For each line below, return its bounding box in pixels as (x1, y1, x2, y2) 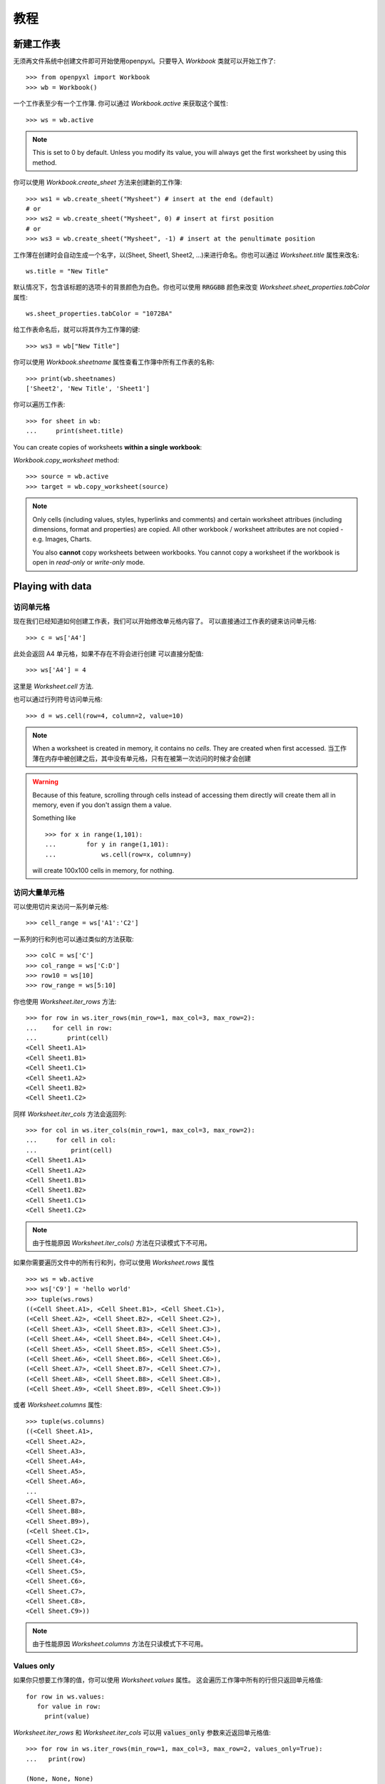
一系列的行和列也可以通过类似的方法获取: (13, 935, 135, 943)
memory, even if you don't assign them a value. (32, 800, 172, 809)
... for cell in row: (26, 1024, 113, 1032)
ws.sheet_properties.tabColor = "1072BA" (26, 310, 173, 318)
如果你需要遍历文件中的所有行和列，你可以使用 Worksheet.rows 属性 (13, 1258, 215, 1267)
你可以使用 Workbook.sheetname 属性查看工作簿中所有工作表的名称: (13, 358, 215, 367)
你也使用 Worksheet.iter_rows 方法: (13, 997, 117, 1005)
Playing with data (13, 580, 92, 592)
